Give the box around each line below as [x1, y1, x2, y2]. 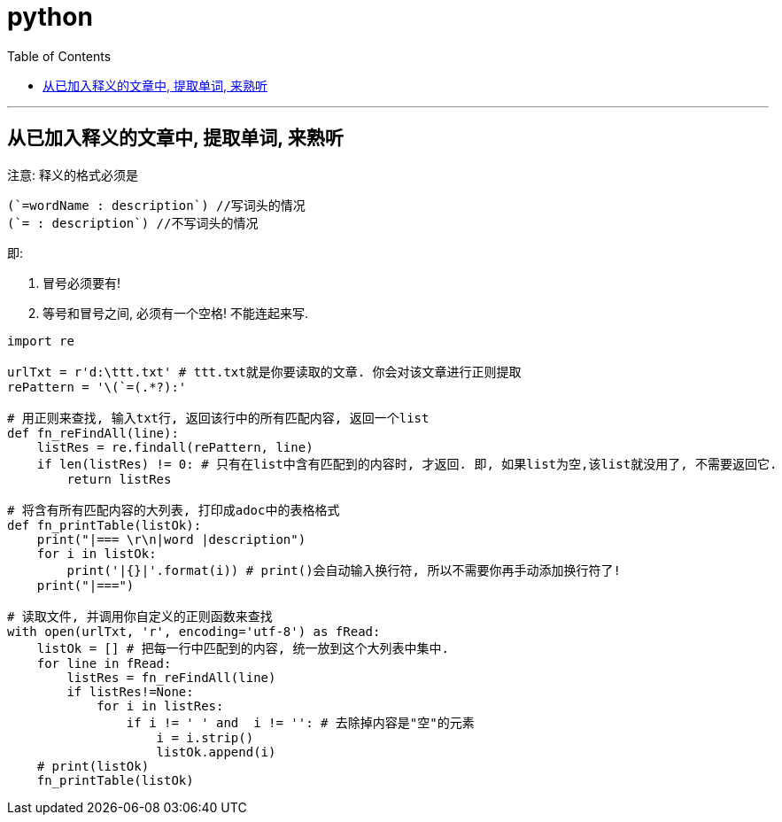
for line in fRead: [36, 655, 172, 671]
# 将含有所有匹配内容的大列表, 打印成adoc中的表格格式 [7, 502, 340, 517]
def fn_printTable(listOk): [7, 517, 202, 532]
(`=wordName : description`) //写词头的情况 [7, 198, 306, 213]
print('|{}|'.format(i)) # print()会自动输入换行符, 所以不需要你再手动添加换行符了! [66, 562, 621, 578]
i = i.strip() [156, 730, 254, 745]
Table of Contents [7, 48, 112, 64]
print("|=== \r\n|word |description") [36, 531, 306, 547]
